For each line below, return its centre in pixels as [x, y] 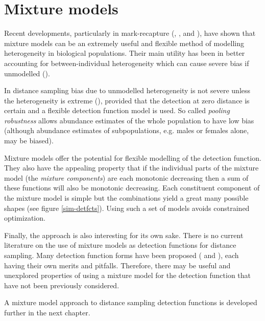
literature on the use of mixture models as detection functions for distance [120, 245]
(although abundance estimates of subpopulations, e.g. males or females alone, [127, 130]
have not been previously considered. [62, 285]
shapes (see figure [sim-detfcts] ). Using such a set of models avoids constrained [127, 208]
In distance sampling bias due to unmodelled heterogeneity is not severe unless [127, 90]
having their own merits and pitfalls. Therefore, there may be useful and [117, 265]
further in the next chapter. [47, 312]
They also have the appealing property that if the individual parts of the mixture [131, 168]
